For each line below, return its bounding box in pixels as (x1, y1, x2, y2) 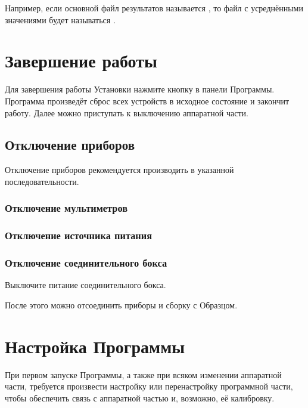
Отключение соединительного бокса (5, 255, 167, 270)
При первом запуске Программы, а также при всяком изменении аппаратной (5, 368, 282, 381)
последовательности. (5, 175, 79, 187)
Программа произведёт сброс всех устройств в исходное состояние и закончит (5, 94, 290, 107)
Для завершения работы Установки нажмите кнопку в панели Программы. (5, 83, 275, 95)
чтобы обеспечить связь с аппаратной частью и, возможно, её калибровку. (5, 391, 275, 404)
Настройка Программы (5, 333, 185, 358)
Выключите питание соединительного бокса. (5, 279, 166, 291)
